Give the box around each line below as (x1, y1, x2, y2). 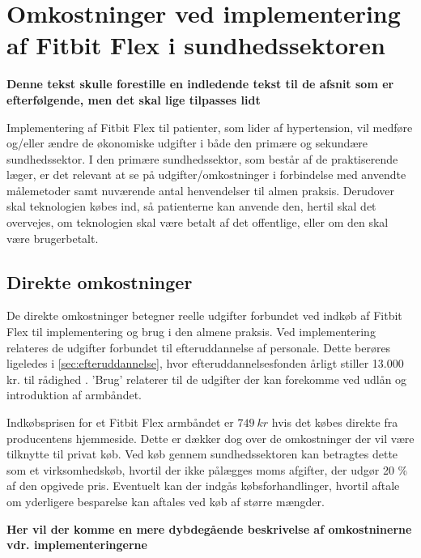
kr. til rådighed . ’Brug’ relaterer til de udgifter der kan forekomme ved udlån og (6, 370, 407, 387)
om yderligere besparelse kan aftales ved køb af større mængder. (6, 492, 325, 509)
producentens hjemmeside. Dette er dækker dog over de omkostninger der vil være (6, 429, 415, 446)
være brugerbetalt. (6, 229, 99, 246)
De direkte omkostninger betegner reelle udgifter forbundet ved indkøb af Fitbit (6, 307, 402, 324)
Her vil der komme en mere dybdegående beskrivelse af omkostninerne (6, 520, 412, 537)
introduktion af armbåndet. (6, 386, 142, 403)
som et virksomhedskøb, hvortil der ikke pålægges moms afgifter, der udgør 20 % (6, 461, 408, 478)
